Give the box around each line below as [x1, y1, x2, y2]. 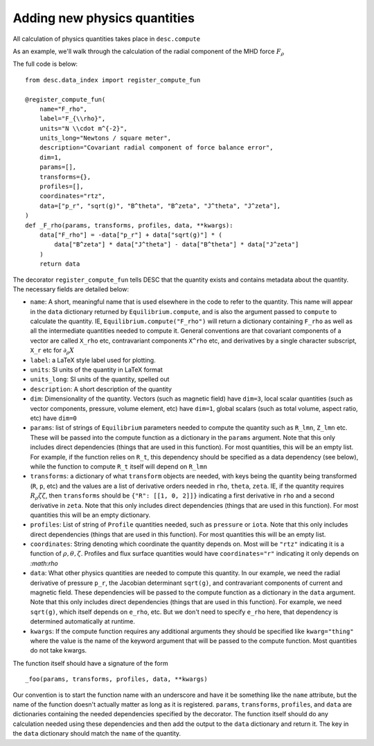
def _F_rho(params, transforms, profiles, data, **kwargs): [25, 221, 233, 229]
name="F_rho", [39, 104, 88, 113]
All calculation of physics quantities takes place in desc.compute [12, 35, 201, 43]
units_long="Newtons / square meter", [39, 134, 172, 142]
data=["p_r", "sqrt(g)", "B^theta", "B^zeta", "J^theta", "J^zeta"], [39, 201, 281, 210]
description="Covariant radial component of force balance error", [39, 144, 274, 152]
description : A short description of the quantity [30, 385, 172, 393]
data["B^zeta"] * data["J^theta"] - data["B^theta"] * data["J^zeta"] [54, 241, 299, 248]
